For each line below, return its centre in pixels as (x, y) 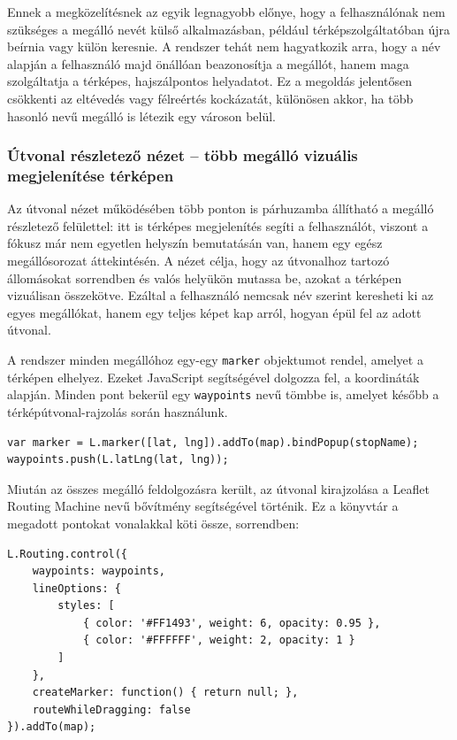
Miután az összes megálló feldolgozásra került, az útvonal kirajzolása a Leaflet (218, 488)
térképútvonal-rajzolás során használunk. (118, 411)
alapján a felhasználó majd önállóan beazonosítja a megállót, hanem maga (208, 63)
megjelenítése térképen (91, 175)
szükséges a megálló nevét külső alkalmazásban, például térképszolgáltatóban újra (229, 29)
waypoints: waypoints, (99, 571)
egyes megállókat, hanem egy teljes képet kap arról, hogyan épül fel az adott (214, 312)
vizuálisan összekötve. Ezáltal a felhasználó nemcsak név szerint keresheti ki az (221, 295)
